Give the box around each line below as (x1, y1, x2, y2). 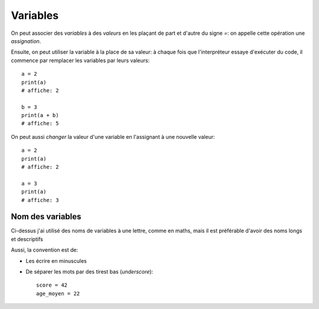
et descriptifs (11, 235, 44, 242)
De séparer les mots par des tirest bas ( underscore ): (25, 268, 154, 275)
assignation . (11, 37, 41, 44)
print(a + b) (21, 112, 59, 119)
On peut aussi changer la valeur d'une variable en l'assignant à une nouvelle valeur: (11, 133, 215, 140)
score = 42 (36, 282, 68, 289)
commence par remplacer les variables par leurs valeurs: (11, 57, 150, 64)
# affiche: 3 (21, 197, 59, 203)
